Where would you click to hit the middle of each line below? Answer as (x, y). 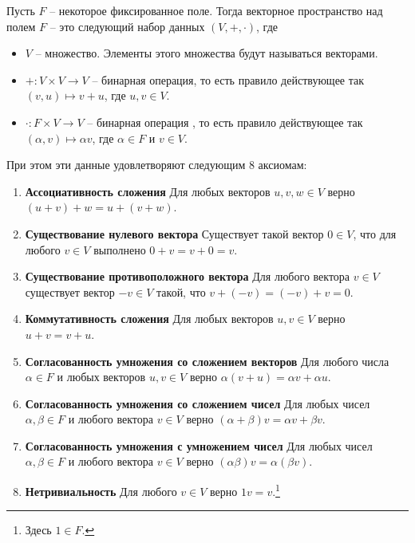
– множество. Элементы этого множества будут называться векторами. (207, 53)
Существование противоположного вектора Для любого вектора (188, 276)
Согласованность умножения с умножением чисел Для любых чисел (199, 445)
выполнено (120, 249)
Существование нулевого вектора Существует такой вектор (174, 233)
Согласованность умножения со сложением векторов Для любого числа (207, 361)
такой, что (181, 291)
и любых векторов (101, 377)
